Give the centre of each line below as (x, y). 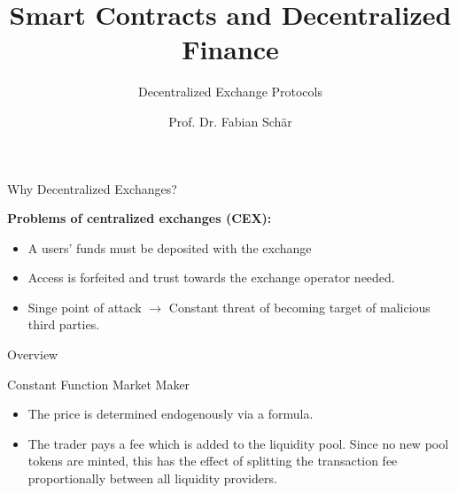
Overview (33, 354)
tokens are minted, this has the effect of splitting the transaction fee (213, 461)
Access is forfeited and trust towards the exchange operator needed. (211, 277)
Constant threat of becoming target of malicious (299, 307)
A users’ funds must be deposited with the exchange (170, 247)
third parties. (64, 324)
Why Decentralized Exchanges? (92, 188)
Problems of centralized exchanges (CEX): (140, 218)
